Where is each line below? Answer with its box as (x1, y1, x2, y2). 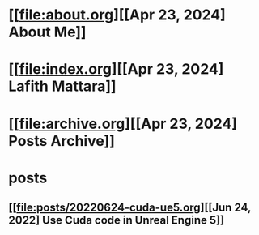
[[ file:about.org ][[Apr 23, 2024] (8, 6, 227, 24)
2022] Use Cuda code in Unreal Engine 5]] (8, 213, 225, 228)
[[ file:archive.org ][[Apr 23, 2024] (8, 114, 237, 133)
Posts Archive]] (8, 131, 115, 150)
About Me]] (8, 23, 87, 41)
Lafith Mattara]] (8, 77, 117, 96)
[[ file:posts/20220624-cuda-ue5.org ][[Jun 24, (8, 201, 252, 215)
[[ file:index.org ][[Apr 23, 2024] (8, 60, 224, 79)
